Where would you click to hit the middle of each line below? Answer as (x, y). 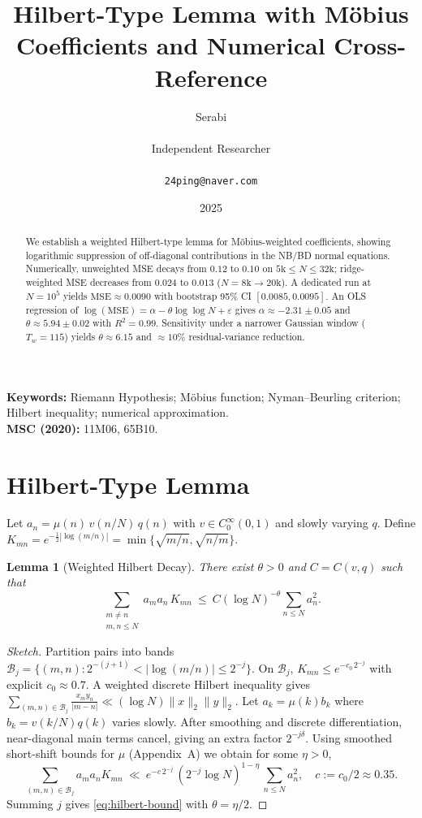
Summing (30, 804)
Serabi (211, 116)
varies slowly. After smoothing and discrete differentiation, (257, 721)
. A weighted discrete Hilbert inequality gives (198, 684)
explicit (25, 684)
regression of (52, 309)
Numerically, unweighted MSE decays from (116, 268)
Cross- (370, 45)
